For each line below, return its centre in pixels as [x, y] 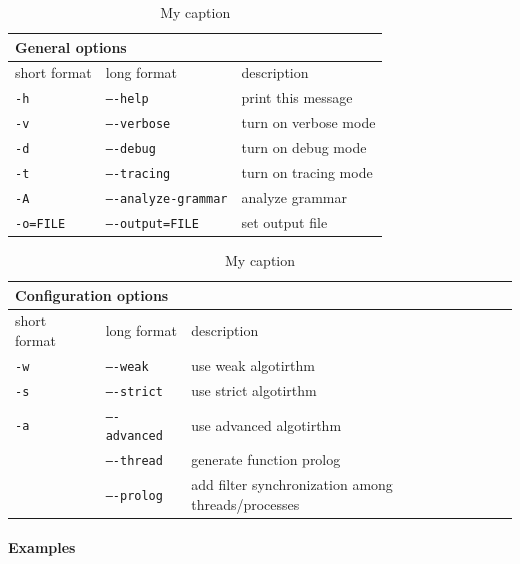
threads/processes [245, 503]
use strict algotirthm [254, 389]
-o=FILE [40, 223]
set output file [284, 221]
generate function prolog [266, 459]
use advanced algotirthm [266, 424]
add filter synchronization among [292, 484]
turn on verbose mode [308, 122]
